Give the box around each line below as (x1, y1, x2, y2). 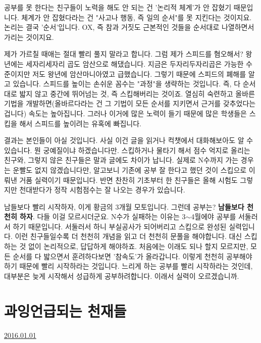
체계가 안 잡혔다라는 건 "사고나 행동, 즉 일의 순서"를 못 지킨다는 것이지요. (21, 12, 252, 22)
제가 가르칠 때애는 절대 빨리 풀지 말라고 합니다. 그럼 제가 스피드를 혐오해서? (4, 48, 243, 59)
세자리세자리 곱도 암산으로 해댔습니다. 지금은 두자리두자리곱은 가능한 (26, 58, 244, 69)
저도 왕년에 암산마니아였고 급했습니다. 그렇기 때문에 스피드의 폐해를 (32, 68, 246, 79)
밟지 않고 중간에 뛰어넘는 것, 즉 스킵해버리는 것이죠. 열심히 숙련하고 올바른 (19, 88, 255, 99)
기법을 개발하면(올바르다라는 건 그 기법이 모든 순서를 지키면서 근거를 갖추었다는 (4, 98, 256, 109)
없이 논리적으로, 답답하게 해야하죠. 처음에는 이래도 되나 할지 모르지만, (28, 241, 248, 252)
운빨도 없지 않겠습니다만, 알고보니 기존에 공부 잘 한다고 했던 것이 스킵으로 (13, 164, 247, 175)
